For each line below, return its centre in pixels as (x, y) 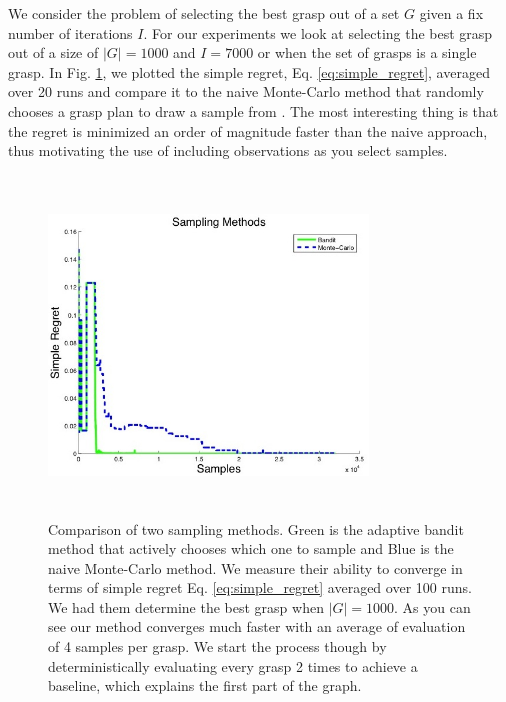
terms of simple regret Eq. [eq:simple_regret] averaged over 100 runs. (260, 587)
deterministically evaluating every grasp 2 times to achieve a (233, 665)
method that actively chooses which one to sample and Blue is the (251, 548)
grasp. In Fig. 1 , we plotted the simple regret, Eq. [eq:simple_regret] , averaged (249, 71)
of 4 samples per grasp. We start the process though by (217, 646)
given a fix (451, 13)
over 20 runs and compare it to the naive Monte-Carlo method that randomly (246, 91)
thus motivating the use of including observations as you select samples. (228, 150)
